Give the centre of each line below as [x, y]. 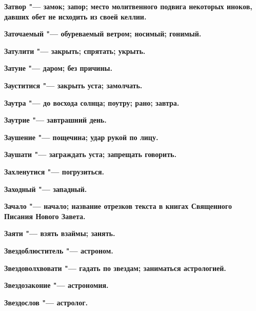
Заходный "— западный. [46, 189]
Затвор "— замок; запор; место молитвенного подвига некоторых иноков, [128, 6]
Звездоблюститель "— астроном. [59, 250]
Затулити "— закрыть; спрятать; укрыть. [75, 51]
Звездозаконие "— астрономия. [56, 285]
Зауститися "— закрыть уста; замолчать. [73, 85]
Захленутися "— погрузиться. [54, 171]
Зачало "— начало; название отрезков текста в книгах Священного [118, 206]
